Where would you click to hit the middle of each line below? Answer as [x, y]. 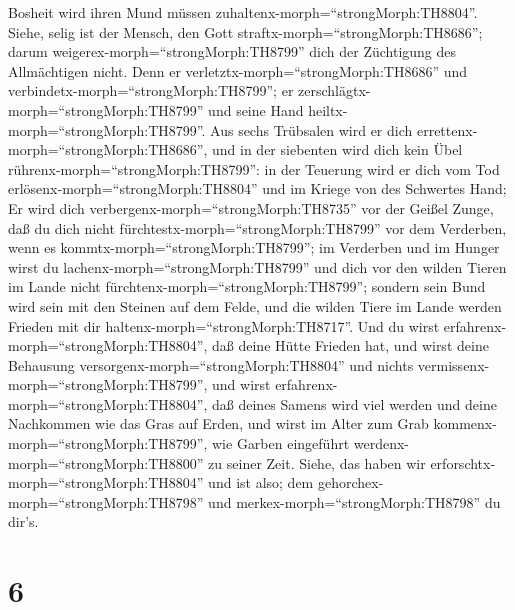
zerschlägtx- [334, 90]
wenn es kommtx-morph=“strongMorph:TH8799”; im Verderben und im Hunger [254, 247]
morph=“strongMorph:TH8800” [106, 462]
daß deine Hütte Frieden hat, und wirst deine [350, 345]
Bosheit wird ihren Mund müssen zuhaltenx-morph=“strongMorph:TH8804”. [243, 12]
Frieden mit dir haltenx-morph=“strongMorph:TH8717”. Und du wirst [224, 325]
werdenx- [381, 443]
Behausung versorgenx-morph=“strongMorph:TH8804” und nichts [211, 364]
